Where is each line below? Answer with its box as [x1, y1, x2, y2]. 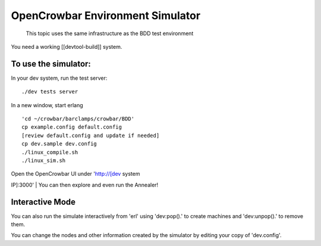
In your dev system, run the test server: [11, 74, 108, 82]
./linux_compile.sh [21, 149, 78, 155]
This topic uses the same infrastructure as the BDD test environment [26, 30, 194, 37]
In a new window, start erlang [11, 101, 83, 108]
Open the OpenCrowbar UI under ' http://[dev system [11, 170, 140, 178]
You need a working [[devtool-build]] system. [11, 43, 122, 50]
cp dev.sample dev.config [21, 141, 97, 147]
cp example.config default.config [21, 124, 122, 130]
